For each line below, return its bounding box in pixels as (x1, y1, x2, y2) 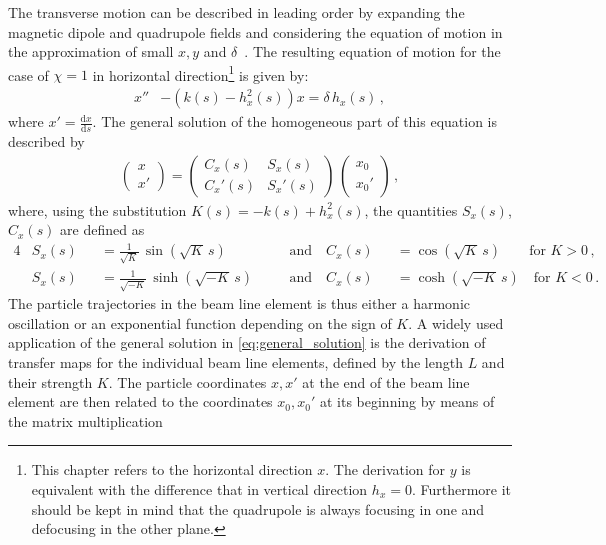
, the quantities (364, 199, 458, 220)
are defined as (60, 219, 145, 240)
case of (8, 64, 49, 85)
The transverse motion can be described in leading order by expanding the (8, 2, 465, 22)
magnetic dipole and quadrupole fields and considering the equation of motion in (8, 21, 503, 42)
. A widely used (408, 312, 504, 333)
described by (8, 130, 85, 151)
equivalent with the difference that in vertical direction (31, 478, 368, 499)
